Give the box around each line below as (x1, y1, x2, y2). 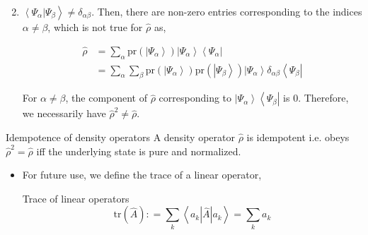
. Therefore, (298, 90, 349, 105)
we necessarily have (22, 106, 106, 121)
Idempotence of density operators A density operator (6, 130, 235, 145)
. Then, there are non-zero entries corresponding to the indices (91, 4, 362, 18)
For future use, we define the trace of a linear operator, (22, 167, 262, 182)
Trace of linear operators (22, 191, 130, 205)
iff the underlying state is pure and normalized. (36, 143, 241, 158)
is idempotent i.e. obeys (246, 130, 350, 145)
